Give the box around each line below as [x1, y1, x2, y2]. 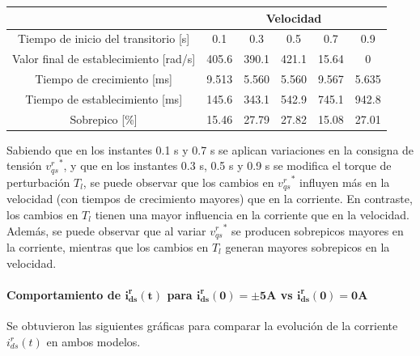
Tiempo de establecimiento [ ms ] [25, 90, 183, 107]
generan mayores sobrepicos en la [225, 238, 390, 255]
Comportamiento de [6, 286, 121, 303]
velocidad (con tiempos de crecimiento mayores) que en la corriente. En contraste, [6, 190, 413, 207]
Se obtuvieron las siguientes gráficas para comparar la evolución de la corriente [6, 316, 398, 333]
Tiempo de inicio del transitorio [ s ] [18, 30, 190, 47]
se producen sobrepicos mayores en [231, 222, 404, 239]
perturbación [6, 173, 70, 190]
